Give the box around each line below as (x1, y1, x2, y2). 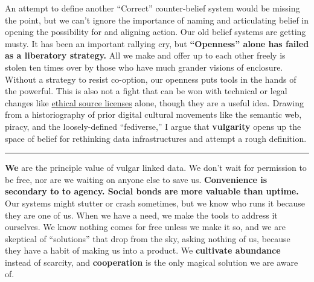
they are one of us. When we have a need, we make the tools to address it (5, 208, 278, 221)
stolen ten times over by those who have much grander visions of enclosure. (5, 60, 283, 73)
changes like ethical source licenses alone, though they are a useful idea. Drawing (5, 96, 304, 109)
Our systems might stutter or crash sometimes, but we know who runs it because (5, 196, 306, 209)
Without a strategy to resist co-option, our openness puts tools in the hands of (5, 72, 296, 85)
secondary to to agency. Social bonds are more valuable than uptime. (5, 185, 299, 197)
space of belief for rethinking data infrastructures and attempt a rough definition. (5, 132, 307, 144)
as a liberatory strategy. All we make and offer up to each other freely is (5, 49, 286, 62)
